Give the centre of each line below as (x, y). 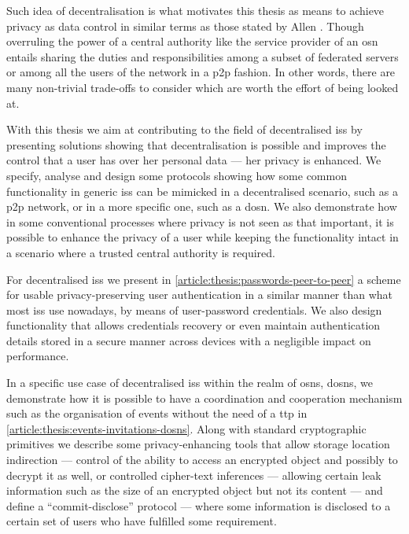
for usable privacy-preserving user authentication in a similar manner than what (200, 295)
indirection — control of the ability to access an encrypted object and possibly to (202, 460)
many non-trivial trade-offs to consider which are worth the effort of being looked (203, 87)
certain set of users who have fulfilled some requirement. (142, 521)
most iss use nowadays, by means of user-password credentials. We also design (194, 309)
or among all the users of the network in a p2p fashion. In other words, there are (201, 72)
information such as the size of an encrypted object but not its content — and (195, 490)
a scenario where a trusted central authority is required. (141, 252)
